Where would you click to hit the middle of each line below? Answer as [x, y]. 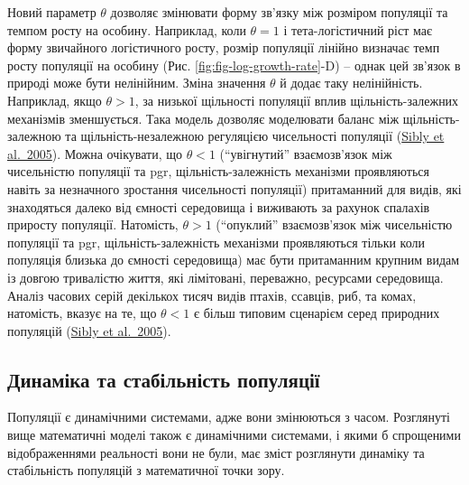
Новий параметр [52, 12]
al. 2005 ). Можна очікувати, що [95, 153]
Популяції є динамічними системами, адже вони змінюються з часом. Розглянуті [229, 417]
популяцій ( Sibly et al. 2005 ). [89, 330]
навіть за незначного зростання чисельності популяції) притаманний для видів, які [234, 188]
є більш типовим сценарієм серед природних [317, 313]
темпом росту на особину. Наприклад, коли [127, 29]
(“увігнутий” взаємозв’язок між [306, 153]
